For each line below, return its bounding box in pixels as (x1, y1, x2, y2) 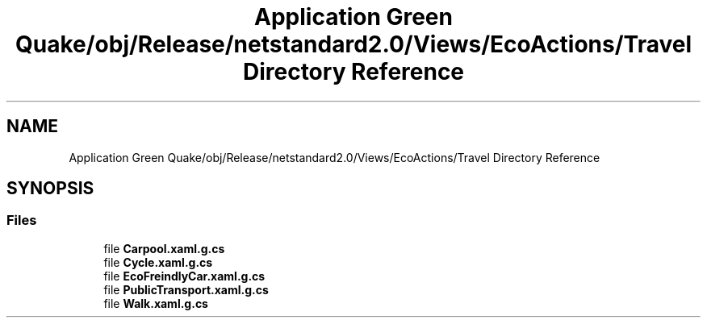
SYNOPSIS (6, 178, 94, 199)
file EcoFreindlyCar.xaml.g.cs (103, 268, 266, 283)
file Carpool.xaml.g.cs (103, 241, 225, 255)
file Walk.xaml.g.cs (103, 296, 208, 310)
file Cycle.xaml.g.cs (103, 255, 213, 269)
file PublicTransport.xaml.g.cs (103, 282, 269, 297)
